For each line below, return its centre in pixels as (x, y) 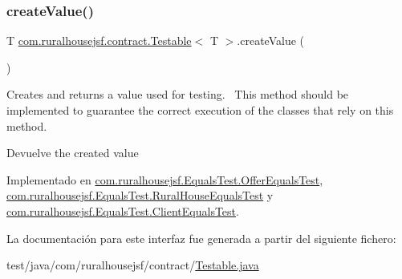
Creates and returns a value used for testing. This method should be (178, 94)
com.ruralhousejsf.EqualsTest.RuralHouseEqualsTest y (140, 195)
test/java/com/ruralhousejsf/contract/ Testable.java (133, 265)
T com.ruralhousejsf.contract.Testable (99, 40)
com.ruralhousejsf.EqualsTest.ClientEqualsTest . (123, 210)
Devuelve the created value (73, 153)
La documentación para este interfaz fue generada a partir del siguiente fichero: (201, 238)
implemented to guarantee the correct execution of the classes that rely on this (200, 110)
